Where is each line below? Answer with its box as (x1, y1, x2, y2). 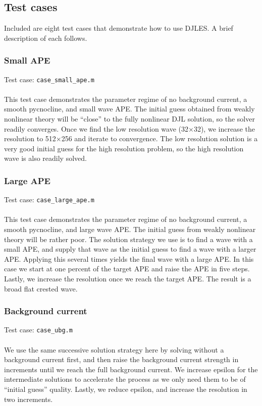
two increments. (4, 393, 53, 404)
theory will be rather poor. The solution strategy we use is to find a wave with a (4, 234, 253, 244)
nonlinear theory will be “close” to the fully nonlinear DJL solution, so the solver (4, 113, 255, 124)
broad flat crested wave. (4, 283, 78, 294)
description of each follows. (4, 32, 87, 43)
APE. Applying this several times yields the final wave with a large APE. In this (4, 253, 254, 264)
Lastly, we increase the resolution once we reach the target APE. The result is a (4, 273, 251, 284)
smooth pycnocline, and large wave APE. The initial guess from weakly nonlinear (4, 224, 256, 235)
